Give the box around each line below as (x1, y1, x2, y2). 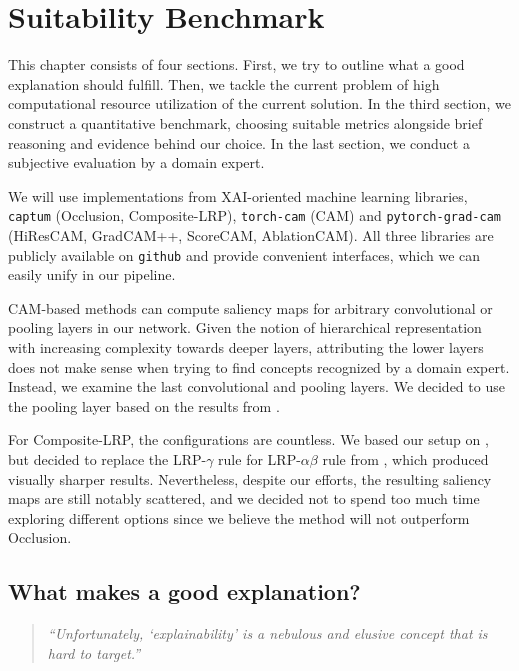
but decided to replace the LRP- (8, 448, 207, 469)
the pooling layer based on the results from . (8, 395, 280, 416)
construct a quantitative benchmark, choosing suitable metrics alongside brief (8, 112, 483, 133)
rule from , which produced (322, 448, 489, 469)
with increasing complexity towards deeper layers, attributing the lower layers (8, 336, 484, 357)
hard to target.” (47, 642, 141, 663)
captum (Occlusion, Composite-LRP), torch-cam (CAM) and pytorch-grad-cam (8, 205, 501, 226)
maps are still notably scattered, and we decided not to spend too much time (8, 488, 480, 509)
